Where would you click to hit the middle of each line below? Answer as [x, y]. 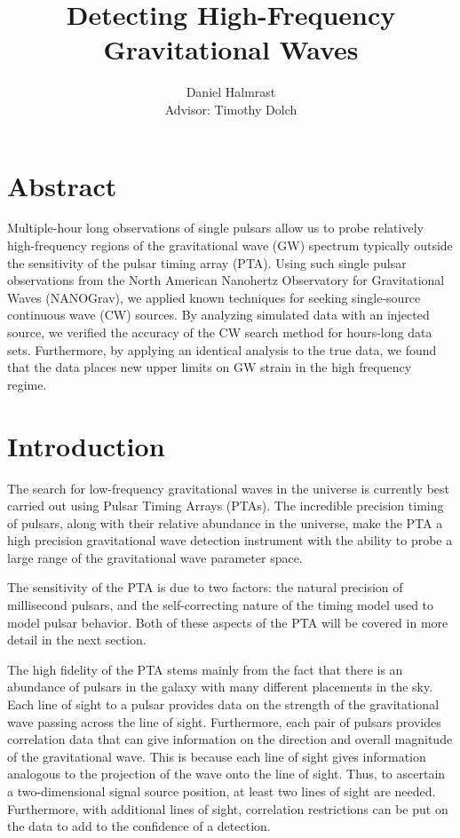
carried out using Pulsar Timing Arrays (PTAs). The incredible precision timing [226, 506]
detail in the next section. [77, 640]
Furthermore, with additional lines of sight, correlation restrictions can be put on [228, 808]
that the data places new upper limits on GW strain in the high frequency [210, 367]
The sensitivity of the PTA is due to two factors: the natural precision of [205, 587]
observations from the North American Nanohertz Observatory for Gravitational [226, 280]
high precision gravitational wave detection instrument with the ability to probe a [230, 540]
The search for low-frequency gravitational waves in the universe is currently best [229, 488]
